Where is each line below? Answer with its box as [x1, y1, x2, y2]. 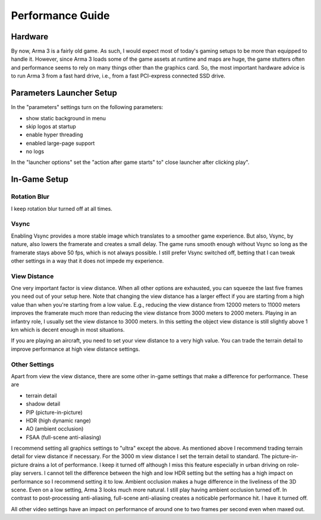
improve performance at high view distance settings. [11, 345, 140, 353]
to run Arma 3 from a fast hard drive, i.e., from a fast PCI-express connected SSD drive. [11, 72, 226, 80]
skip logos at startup [26, 123, 77, 130]
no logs [26, 148, 45, 155]
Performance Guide [11, 9, 110, 22]
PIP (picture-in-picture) [26, 409, 83, 416]
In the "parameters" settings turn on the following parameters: [11, 104, 163, 111]
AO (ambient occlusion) [26, 425, 84, 432]
